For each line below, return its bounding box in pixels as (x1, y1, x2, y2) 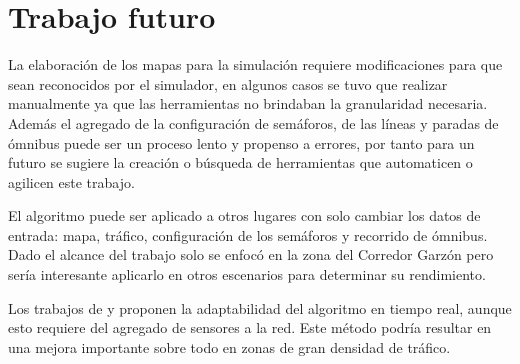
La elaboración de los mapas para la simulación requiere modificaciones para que (8, 54, 503, 75)
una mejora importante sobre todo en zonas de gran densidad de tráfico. (8, 336, 451, 357)
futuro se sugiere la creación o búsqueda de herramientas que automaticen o (8, 152, 473, 173)
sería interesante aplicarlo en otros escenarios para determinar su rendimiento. (8, 264, 486, 285)
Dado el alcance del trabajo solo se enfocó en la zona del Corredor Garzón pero (8, 244, 494, 265)
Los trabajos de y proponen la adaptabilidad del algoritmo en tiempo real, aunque (8, 297, 512, 318)
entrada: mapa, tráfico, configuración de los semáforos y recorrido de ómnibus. (8, 224, 488, 245)
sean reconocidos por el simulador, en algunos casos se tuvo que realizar (8, 73, 448, 94)
